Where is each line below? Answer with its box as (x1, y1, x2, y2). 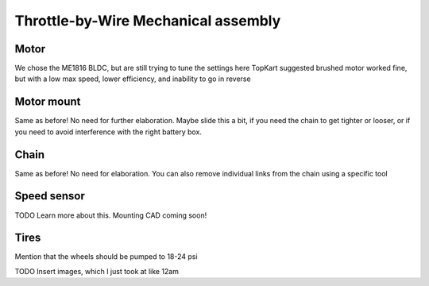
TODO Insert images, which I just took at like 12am (14, 266, 179, 276)
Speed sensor (14, 189, 85, 203)
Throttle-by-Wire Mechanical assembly (14, 12, 281, 29)
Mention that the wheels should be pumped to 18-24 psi (14, 252, 198, 261)
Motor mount (14, 95, 81, 109)
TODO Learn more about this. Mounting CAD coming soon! (14, 211, 207, 220)
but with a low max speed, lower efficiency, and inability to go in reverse (14, 74, 251, 83)
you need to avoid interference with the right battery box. (14, 127, 203, 137)
